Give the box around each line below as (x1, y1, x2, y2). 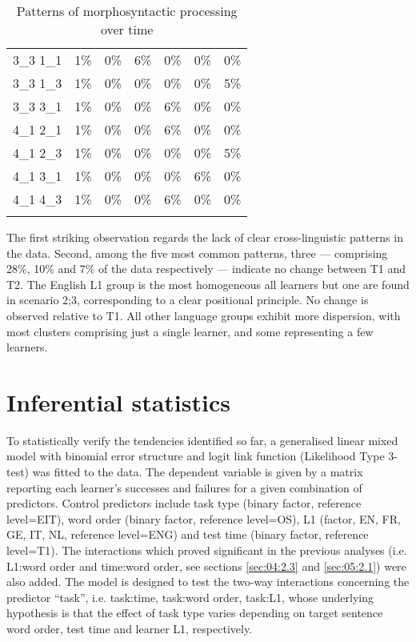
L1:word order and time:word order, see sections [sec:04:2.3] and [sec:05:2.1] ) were (6, 557, 406, 574)
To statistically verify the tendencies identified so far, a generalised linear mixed (6, 431, 398, 448)
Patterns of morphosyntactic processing (16, 2, 238, 20)
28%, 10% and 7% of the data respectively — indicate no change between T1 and (6, 260, 406, 277)
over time (100, 20, 154, 38)
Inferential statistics (6, 385, 230, 418)
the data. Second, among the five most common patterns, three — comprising (6, 244, 388, 261)
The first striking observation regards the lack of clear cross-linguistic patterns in (6, 229, 403, 245)
